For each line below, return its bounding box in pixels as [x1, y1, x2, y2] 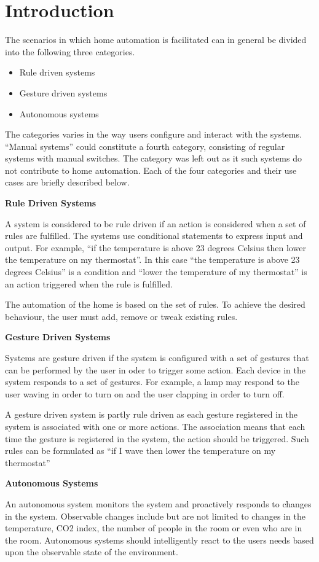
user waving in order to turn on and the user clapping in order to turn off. [5, 387, 285, 400]
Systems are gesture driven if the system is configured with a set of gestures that [5, 351, 309, 364]
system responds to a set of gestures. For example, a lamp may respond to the [5, 375, 299, 388]
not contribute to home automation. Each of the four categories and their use [5, 163, 297, 176]
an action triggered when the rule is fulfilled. [5, 277, 173, 290]
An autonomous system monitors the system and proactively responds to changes [5, 497, 312, 510]
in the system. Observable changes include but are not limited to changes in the [5, 509, 305, 522]
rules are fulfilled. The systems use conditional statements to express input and [5, 229, 303, 242]
